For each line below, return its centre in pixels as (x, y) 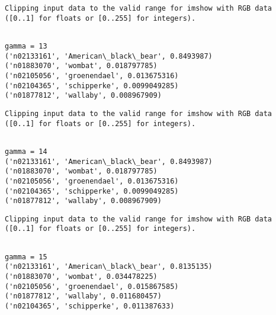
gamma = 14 (26, 151)
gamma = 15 (26, 257)
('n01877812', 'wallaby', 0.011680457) (83, 296)
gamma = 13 (26, 46)
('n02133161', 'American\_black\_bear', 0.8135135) (109, 267)
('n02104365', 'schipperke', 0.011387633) (90, 306)
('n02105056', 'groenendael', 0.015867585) (92, 286)
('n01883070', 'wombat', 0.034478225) (81, 277)
